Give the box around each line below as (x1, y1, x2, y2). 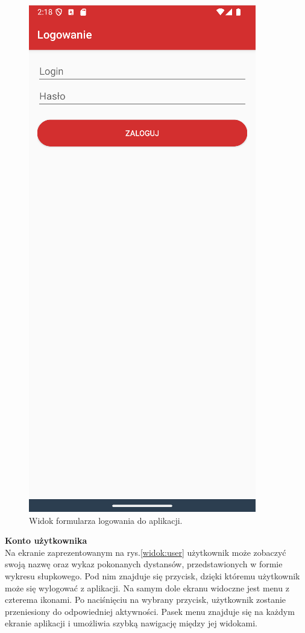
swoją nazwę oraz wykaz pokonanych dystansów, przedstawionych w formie (5, 558, 283, 570)
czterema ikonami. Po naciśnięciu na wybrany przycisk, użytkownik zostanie (5, 593, 286, 606)
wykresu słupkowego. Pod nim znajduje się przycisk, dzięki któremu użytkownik (5, 569, 300, 582)
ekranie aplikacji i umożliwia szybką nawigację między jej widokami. (5, 617, 257, 629)
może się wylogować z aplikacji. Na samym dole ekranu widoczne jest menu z (5, 581, 289, 594)
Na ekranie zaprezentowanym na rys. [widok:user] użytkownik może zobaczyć (5, 546, 286, 558)
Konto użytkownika (5, 534, 87, 547)
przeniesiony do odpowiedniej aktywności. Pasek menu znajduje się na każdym (5, 605, 295, 617)
